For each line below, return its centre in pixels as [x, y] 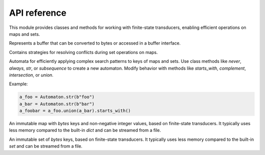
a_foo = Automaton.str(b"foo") [57, 97]
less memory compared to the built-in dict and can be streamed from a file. [85, 130]
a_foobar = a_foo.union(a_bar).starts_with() [75, 111]
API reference [38, 13]
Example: [18, 84]
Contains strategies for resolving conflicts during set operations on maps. [83, 52]
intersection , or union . [31, 75]
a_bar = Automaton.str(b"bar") [57, 104]
